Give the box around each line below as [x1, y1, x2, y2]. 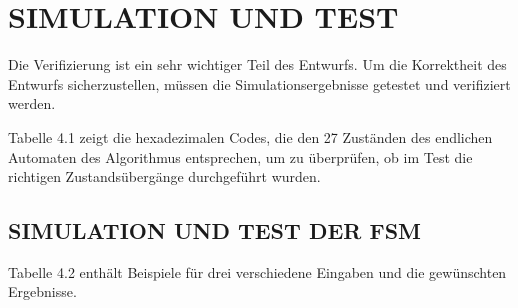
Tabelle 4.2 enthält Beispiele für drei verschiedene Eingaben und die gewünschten [8, 261, 507, 282]
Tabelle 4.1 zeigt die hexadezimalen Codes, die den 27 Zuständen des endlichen [8, 126, 493, 147]
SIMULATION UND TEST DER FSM [8, 215, 422, 246]
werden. [8, 93, 56, 114]
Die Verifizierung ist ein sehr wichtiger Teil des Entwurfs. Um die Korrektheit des [8, 54, 507, 75]
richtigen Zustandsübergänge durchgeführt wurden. [8, 166, 321, 187]
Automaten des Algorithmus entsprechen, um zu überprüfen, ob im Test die [8, 146, 473, 167]
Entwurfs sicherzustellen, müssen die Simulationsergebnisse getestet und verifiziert [8, 73, 511, 94]
